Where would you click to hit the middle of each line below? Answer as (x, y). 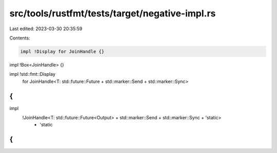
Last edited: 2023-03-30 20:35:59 (46, 29)
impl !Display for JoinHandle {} (62, 51)
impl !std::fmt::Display (33, 74)
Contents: (20, 38)
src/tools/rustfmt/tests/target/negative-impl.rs (113, 13)
